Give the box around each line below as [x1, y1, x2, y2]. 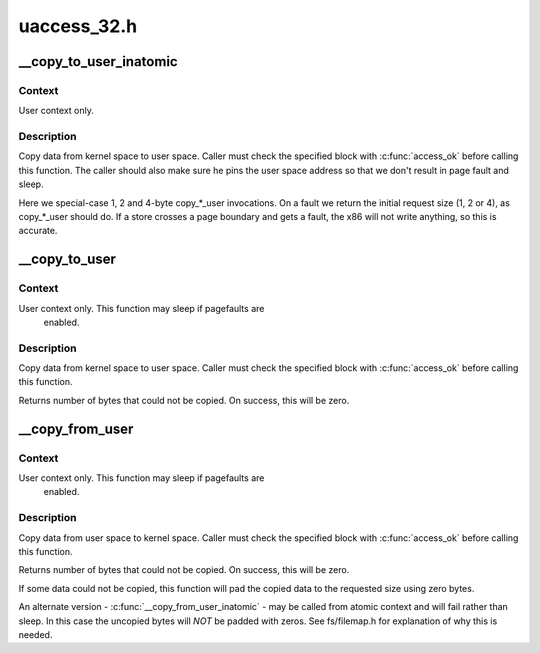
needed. [18, 628, 53, 640]
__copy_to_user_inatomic [18, 53, 179, 70]
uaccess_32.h [18, 15, 138, 37]
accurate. [18, 225, 58, 237]
